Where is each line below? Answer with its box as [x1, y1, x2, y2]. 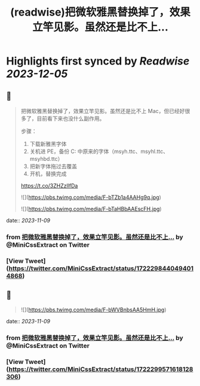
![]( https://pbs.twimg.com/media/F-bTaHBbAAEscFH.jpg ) [20, 206, 162, 212]
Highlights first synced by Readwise [6, 54, 190, 68]
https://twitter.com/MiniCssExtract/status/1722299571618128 [8, 365, 193, 373]
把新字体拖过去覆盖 [29, 163, 78, 170]
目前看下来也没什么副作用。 [36, 115, 105, 122]
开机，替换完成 [29, 170, 67, 177]
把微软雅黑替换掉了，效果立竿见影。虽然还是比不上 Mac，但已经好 [20, 108, 185, 114]
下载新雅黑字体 [29, 140, 67, 147]
